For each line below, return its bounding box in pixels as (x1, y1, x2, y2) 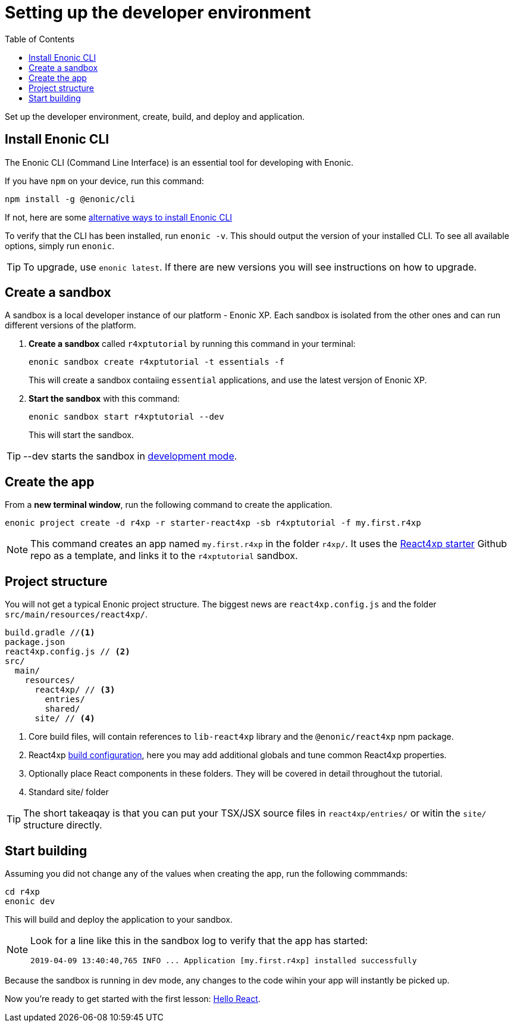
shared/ (45, 704, 80, 714)
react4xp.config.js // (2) (5, 647, 130, 657)
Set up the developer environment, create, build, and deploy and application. (5, 111, 305, 122)
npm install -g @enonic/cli (5, 194, 136, 204)
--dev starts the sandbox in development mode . (23, 450, 237, 463)
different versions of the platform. (5, 320, 136, 331)
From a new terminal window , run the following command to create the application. (5, 499, 333, 510)
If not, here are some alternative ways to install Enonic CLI (5, 212, 233, 222)
